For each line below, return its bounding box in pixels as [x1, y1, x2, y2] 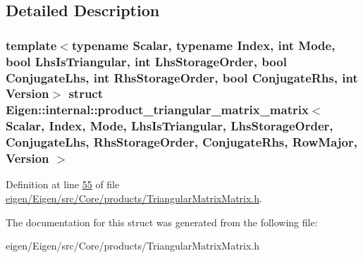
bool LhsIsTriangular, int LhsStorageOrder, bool [6, 52, 287, 70]
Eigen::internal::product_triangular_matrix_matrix [6, 101, 309, 118]
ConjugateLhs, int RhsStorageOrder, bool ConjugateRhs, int [6, 68, 358, 86]
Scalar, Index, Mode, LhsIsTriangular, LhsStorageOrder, [6, 117, 333, 135]
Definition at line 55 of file [6, 177, 120, 192]
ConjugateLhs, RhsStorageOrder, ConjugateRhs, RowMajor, [6, 133, 357, 151]
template [6, 36, 57, 54]
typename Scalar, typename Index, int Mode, [71, 36, 336, 54]
